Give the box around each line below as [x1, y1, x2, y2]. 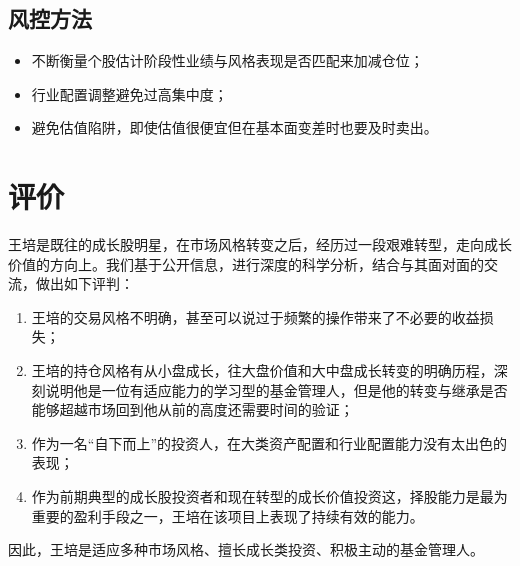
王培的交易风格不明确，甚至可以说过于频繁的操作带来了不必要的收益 [31, 306, 480, 327]
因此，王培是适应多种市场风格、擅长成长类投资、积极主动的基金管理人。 [8, 539, 484, 560]
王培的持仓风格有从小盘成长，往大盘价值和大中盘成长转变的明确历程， [31, 360, 494, 381]
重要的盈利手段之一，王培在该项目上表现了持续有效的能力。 [31, 505, 424, 526]
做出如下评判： [35, 273, 134, 294]
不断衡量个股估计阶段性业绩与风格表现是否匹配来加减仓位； [31, 50, 424, 71]
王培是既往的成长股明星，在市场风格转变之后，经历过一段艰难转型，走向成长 [8, 234, 512, 255]
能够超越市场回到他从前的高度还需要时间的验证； [31, 399, 354, 420]
